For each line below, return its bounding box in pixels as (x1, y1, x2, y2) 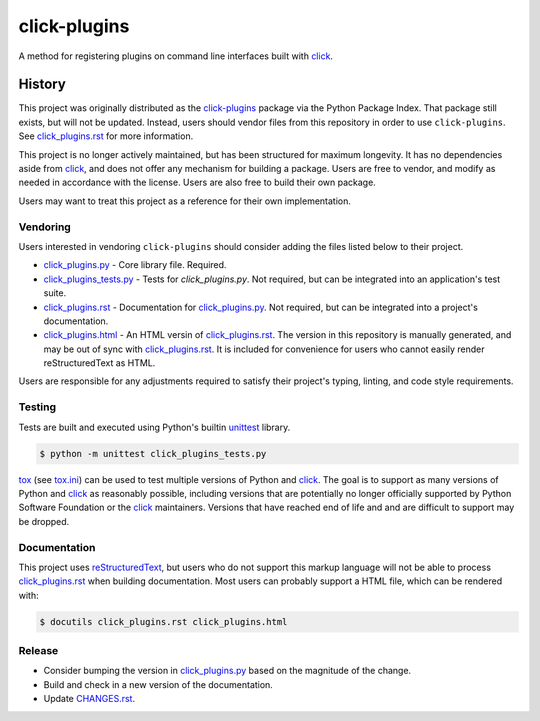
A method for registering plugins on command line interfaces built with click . (18, 50, 334, 62)
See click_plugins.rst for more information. (18, 130, 194, 142)
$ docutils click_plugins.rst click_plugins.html (39, 616, 288, 627)
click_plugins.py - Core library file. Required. (43, 259, 227, 271)
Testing (18, 400, 57, 414)
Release (18, 644, 59, 657)
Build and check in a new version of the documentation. (43, 678, 274, 690)
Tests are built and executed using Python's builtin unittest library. (18, 421, 291, 433)
